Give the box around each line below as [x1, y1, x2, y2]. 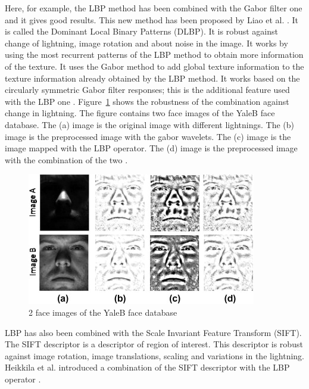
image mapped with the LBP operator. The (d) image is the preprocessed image [5, 142, 298, 154]
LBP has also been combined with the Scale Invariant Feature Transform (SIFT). [5, 326, 302, 338]
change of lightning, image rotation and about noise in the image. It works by [5, 36, 288, 49]
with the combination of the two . [5, 153, 128, 166]
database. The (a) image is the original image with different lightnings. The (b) [5, 118, 295, 130]
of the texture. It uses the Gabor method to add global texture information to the [5, 60, 304, 72]
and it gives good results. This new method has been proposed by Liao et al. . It [5, 13, 299, 26]
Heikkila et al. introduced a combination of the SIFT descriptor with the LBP [5, 361, 290, 374]
